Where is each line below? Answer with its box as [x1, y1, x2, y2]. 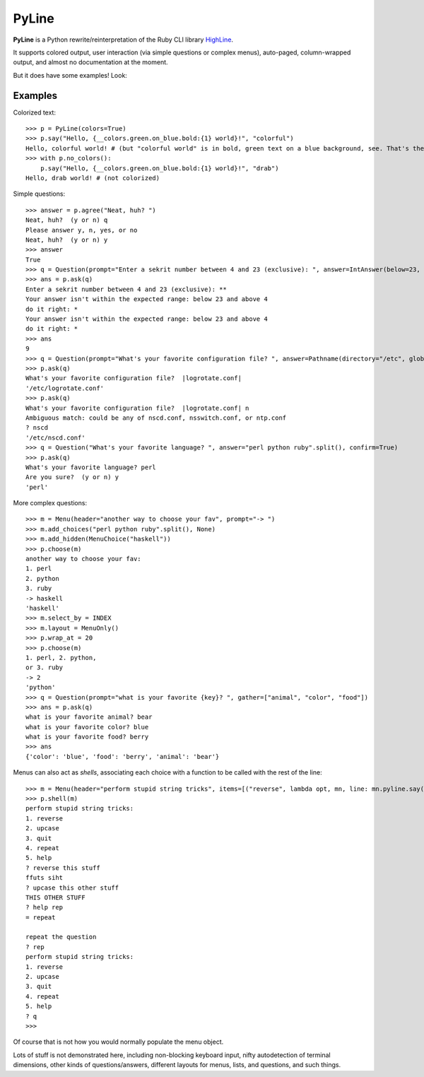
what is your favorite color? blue [25, 723, 149, 731]
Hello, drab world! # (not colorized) [25, 174, 160, 182]
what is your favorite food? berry [25, 733, 149, 741]
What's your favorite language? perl [25, 463, 157, 471]
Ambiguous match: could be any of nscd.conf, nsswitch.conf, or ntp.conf [25, 413, 287, 422]
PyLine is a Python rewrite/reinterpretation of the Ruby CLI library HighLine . [13, 35, 233, 44]
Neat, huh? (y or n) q [25, 216, 108, 224]
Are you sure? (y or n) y [25, 473, 119, 481]
